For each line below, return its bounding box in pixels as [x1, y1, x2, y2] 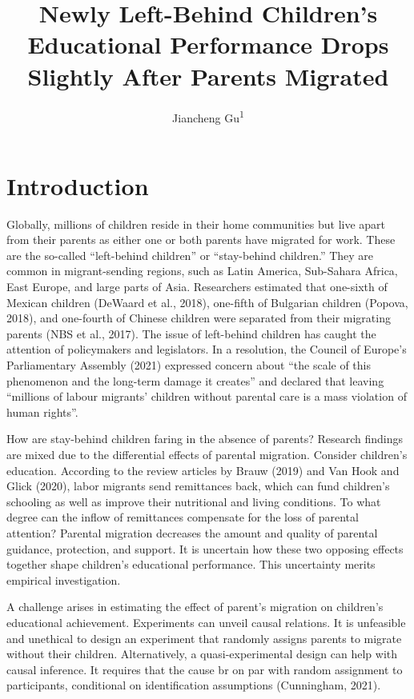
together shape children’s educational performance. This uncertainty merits [6, 556, 376, 573]
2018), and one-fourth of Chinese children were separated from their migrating [6, 310, 391, 326]
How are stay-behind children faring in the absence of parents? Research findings [6, 430, 404, 447]
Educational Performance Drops [27, 28, 389, 61]
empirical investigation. [6, 571, 121, 588]
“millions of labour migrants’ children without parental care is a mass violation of [6, 388, 407, 405]
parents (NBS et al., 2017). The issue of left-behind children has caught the [6, 325, 376, 342]
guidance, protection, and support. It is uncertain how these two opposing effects [6, 540, 404, 557]
